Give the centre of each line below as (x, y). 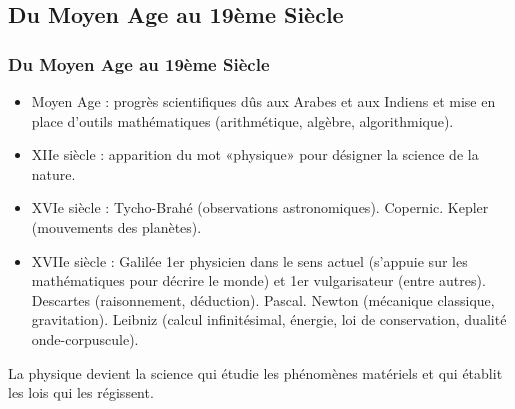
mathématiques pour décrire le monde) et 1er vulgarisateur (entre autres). (258, 280)
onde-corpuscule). (85, 338)
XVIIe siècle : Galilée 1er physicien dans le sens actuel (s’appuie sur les (249, 260)
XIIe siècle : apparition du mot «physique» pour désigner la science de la (255, 154)
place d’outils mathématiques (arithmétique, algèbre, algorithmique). (242, 120)
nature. (53, 173)
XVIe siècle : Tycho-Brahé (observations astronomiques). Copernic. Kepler (260, 207)
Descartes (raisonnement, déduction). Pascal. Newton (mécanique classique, (263, 299)
